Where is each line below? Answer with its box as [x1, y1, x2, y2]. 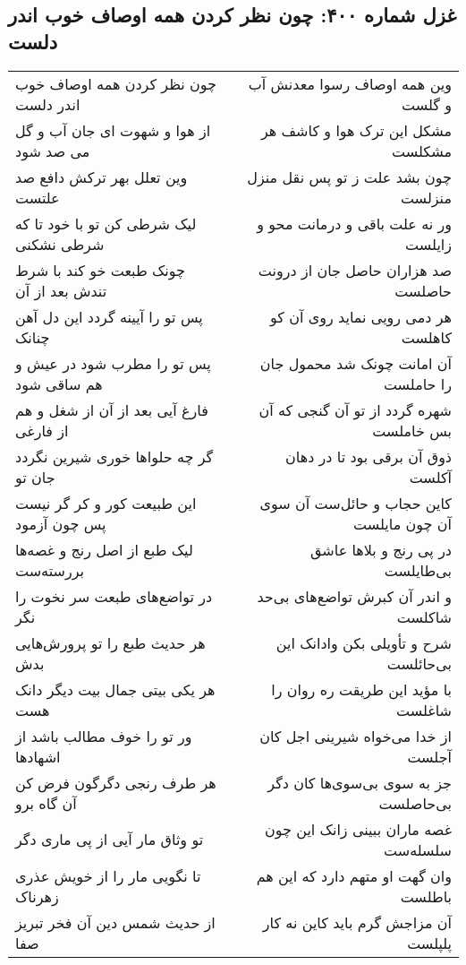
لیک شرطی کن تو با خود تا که [15, 212, 197, 234]
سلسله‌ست [384, 839, 452, 860]
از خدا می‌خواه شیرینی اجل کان [259, 725, 452, 746]
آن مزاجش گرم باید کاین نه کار [262, 911, 452, 933]
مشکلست [392, 140, 452, 161]
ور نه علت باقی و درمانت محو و [257, 212, 452, 234]
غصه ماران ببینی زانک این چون [264, 818, 452, 840]
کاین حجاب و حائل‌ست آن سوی [259, 492, 452, 513]
